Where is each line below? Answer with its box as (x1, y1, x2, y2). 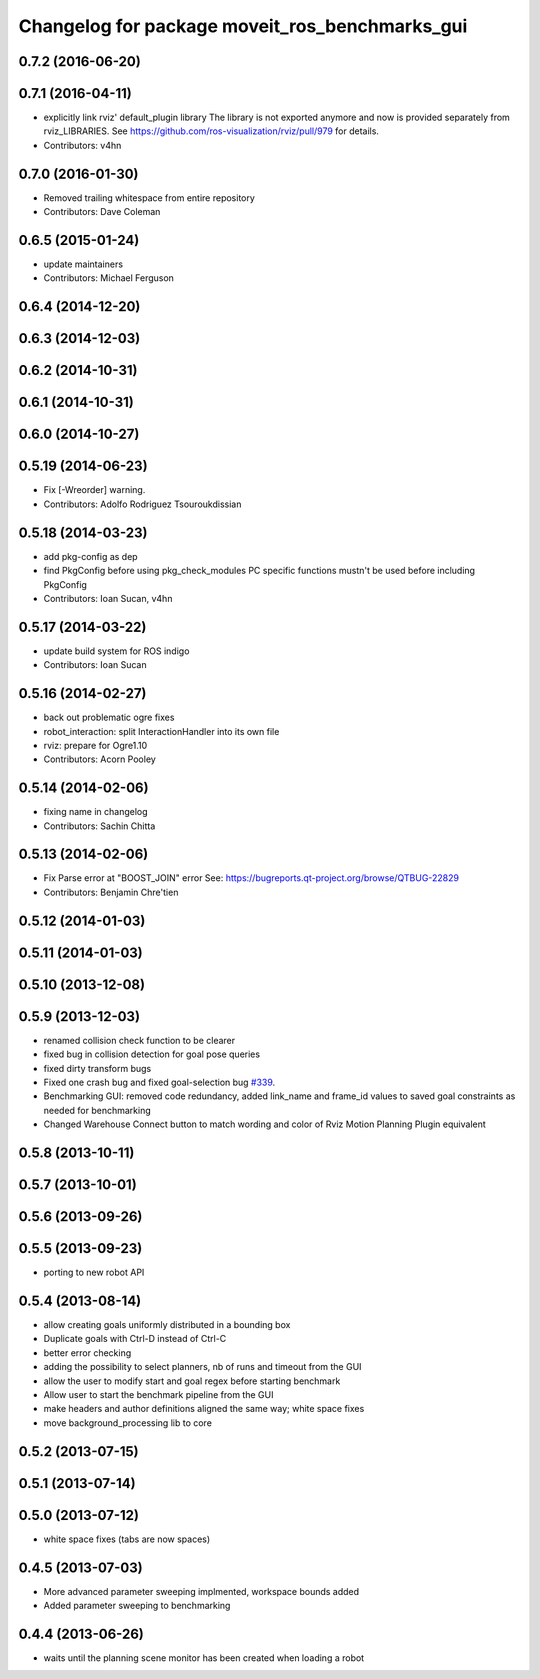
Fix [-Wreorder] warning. (43, 484, 146, 496)
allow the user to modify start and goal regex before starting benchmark (43, 1375, 341, 1387)
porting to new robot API (43, 1266, 145, 1279)
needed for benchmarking (43, 1104, 152, 1116)
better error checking (43, 1346, 132, 1359)
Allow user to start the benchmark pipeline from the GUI (43, 1388, 274, 1400)
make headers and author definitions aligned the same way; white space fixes (43, 1403, 365, 1415)
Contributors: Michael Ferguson (43, 272, 175, 284)
